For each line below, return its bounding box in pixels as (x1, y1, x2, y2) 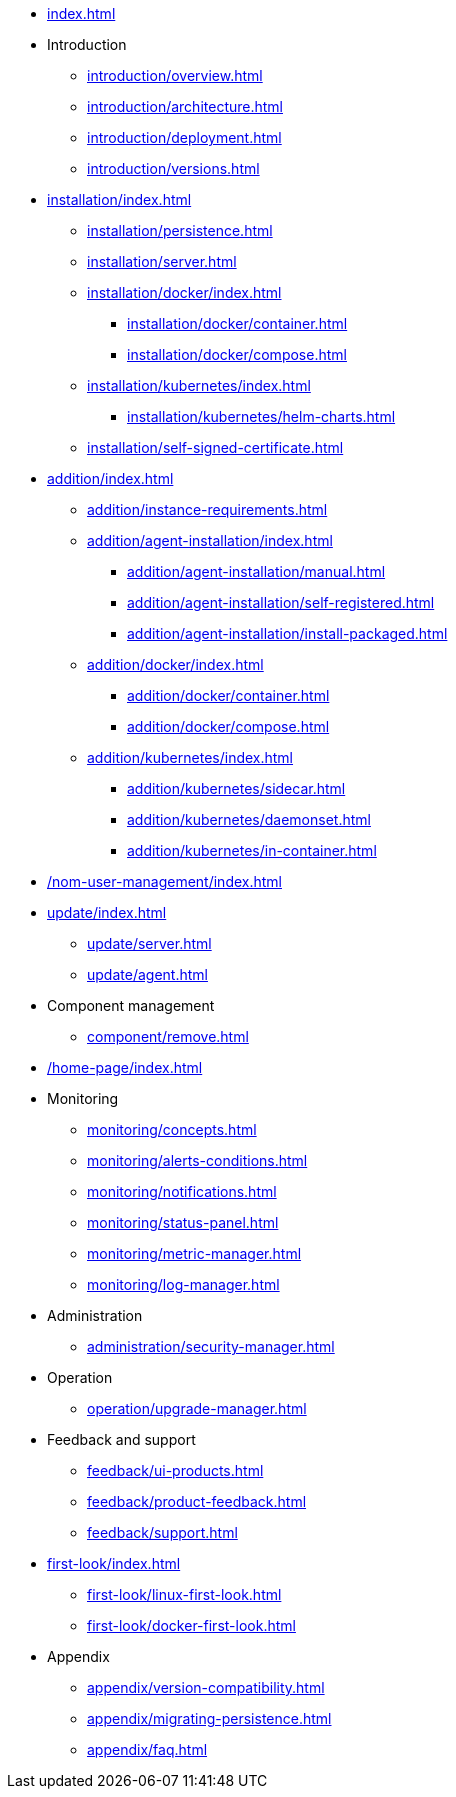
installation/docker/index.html (87, 284, 282, 301)
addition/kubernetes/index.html (87, 749, 294, 766)
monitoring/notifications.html (87, 1183, 277, 1200)
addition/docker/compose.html (127, 718, 330, 735)
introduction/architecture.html (87, 98, 283, 115)
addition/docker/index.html (87, 656, 264, 673)
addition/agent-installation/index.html (87, 532, 333, 549)
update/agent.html (87, 966, 208, 983)
